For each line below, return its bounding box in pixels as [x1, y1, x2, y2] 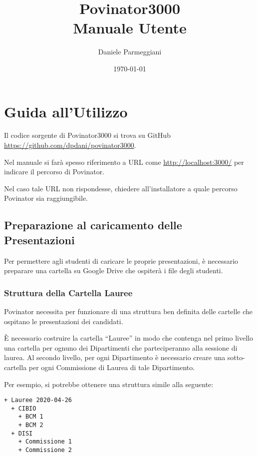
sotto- [227, 352, 245, 363]
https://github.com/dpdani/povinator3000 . [4, 140, 136, 150]
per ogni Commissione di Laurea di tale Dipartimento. [28, 362, 195, 372]
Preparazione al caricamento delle [4, 217, 182, 233]
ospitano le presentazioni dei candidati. [4, 316, 123, 326]
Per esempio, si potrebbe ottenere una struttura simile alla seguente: [4, 379, 214, 389]
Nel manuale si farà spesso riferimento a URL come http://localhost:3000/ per [4, 156, 244, 167]
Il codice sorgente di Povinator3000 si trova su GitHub [4, 130, 171, 140]
